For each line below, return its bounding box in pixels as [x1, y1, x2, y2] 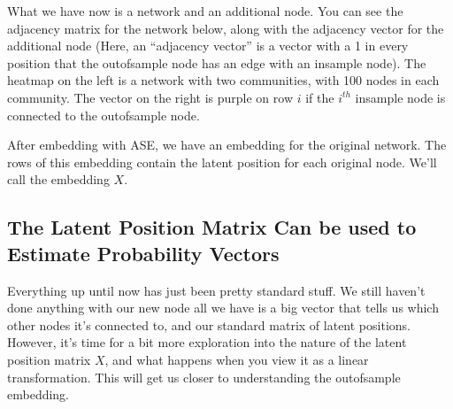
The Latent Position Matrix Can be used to [7, 213, 417, 241]
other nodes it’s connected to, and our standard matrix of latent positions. [7, 315, 411, 334]
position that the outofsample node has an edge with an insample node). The [7, 53, 426, 72]
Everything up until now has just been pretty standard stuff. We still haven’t [7, 281, 426, 299]
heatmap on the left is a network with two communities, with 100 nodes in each [7, 71, 440, 89]
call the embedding [7, 170, 110, 189]
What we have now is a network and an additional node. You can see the [7, 2, 403, 19]
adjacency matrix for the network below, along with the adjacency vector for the [7, 19, 444, 37]
